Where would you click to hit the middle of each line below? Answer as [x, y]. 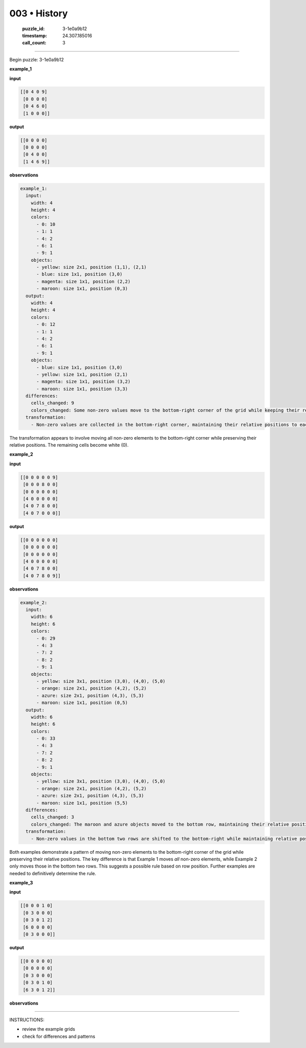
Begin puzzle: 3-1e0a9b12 [36, 59]
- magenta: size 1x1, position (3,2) [84, 382]
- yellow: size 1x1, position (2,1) [82, 374]
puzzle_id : [33, 29]
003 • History [39, 13]
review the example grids [49, 1029]
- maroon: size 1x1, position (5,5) [82, 803]
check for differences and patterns [59, 1036]
